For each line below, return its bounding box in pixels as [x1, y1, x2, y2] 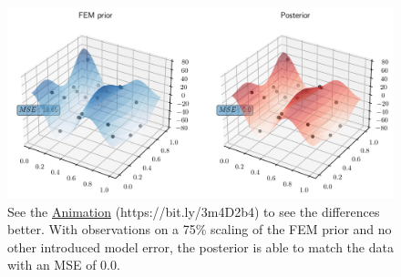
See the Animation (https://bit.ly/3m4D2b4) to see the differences [7, 201, 380, 221]
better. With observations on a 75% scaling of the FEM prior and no [7, 220, 392, 239]
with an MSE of [7, 255, 97, 274]
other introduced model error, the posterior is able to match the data [7, 237, 394, 256]
